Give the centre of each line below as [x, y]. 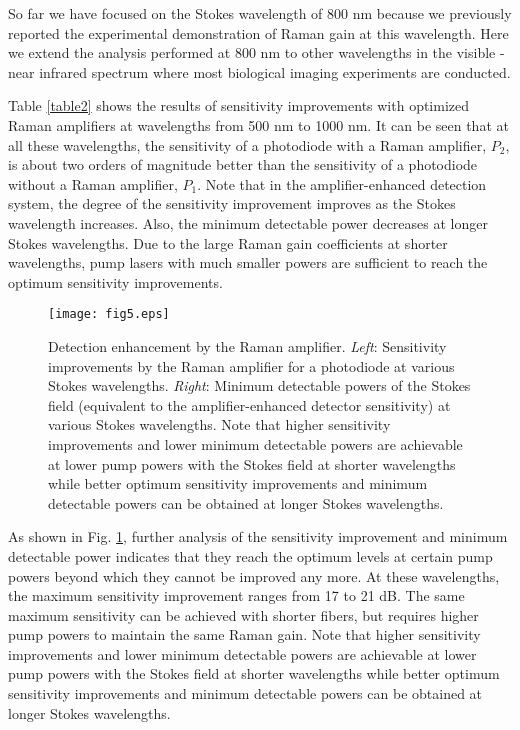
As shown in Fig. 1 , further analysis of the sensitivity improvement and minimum [258, 536]
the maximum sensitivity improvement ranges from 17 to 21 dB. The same [236, 595]
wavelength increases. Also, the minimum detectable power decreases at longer [248, 222]
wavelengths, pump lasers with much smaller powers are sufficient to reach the [248, 262]
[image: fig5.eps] [109, 314]
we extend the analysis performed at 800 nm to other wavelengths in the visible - [256, 52]
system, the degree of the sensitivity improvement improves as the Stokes [232, 203]
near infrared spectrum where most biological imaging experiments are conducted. [259, 71]
